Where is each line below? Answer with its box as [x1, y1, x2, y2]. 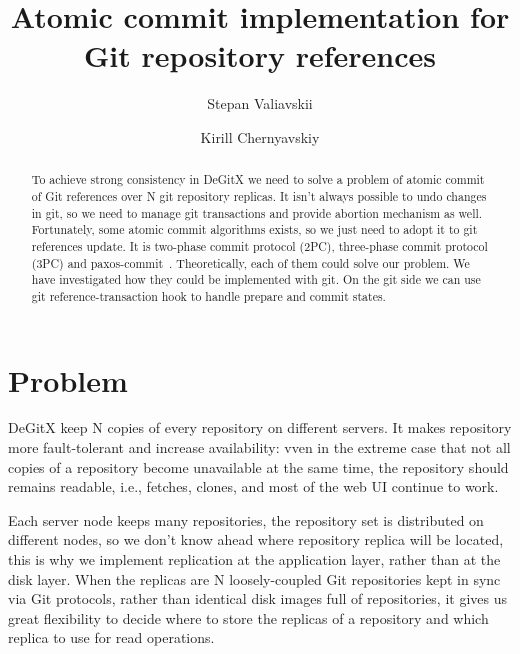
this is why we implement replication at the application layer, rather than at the [8, 549, 501, 570]
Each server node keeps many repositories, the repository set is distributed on [8, 509, 484, 530]
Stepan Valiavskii [207, 93, 313, 114]
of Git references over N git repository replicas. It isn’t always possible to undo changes [31, 187, 487, 204]
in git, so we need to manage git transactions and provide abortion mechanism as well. [31, 204, 483, 221]
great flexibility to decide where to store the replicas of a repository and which [8, 607, 489, 628]
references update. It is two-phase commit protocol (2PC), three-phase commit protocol [31, 237, 488, 254]
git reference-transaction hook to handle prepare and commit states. [31, 287, 386, 304]
